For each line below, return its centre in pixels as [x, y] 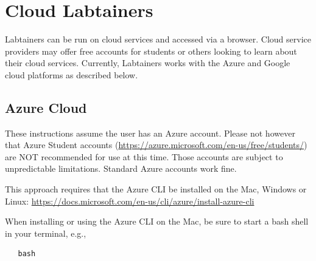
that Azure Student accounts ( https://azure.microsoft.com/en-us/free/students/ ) [156, 145]
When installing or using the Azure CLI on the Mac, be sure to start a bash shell [157, 221]
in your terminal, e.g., [46, 233]
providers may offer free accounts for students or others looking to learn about [151, 51]
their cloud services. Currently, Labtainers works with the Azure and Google [148, 63]
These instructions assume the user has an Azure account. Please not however [150, 133]
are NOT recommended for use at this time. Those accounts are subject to [144, 156]
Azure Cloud [46, 107]
